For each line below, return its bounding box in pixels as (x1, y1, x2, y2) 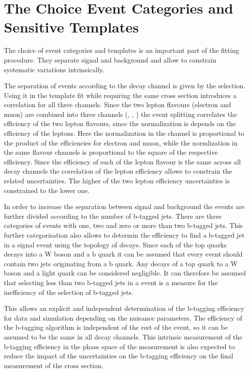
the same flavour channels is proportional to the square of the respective (4, 147, 218, 157)
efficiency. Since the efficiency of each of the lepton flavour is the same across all (4, 156, 241, 166)
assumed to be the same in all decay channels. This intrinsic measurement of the (4, 331, 243, 341)
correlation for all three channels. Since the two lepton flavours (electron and (4, 99, 231, 110)
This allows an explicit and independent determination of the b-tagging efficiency (4, 303, 245, 313)
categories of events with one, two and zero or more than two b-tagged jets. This (4, 220, 243, 230)
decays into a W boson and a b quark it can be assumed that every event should (4, 249, 243, 259)
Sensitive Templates (4, 17, 139, 37)
